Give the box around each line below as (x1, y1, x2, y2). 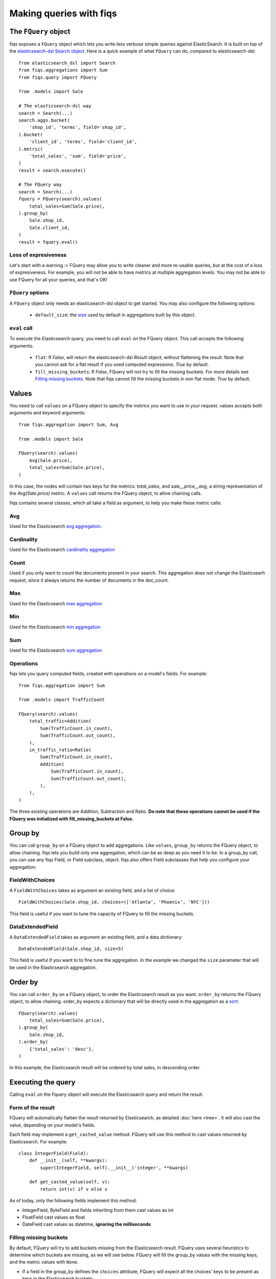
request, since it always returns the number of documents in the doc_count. (9, 577, 169, 583)
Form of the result (9, 1104, 55, 1111)
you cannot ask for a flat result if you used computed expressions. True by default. (35, 361, 209, 368)
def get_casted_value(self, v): (29, 1179, 110, 1185)
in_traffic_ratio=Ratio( (29, 747, 91, 753)
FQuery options (9, 289, 50, 296)
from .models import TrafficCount (18, 697, 105, 703)
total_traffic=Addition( (29, 718, 91, 724)
